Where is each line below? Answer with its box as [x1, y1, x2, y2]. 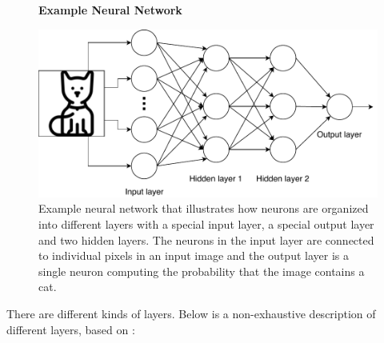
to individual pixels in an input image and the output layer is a [38, 247, 349, 264]
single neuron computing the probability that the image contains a [38, 262, 365, 279]
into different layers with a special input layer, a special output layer [38, 216, 374, 233]
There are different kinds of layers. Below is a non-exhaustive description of [6, 305, 376, 322]
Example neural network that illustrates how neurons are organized [38, 200, 369, 217]
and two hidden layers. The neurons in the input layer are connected [38, 231, 374, 248]
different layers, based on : [6, 321, 135, 337]
